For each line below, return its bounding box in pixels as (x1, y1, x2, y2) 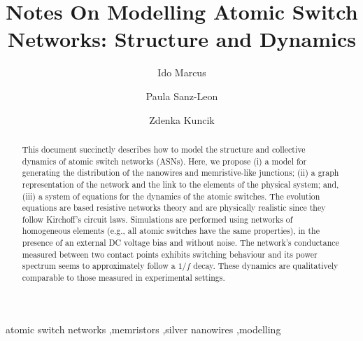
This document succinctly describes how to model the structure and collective (22, 143, 306, 155)
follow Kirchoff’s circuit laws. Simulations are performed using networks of (22, 213, 293, 225)
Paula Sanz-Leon (145, 88, 218, 103)
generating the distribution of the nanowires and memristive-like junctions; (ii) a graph (22, 167, 339, 179)
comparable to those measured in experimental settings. (22, 272, 225, 284)
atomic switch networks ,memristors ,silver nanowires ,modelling (6, 321, 281, 336)
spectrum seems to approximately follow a (22, 260, 176, 272)
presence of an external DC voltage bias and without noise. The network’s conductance (22, 237, 339, 249)
